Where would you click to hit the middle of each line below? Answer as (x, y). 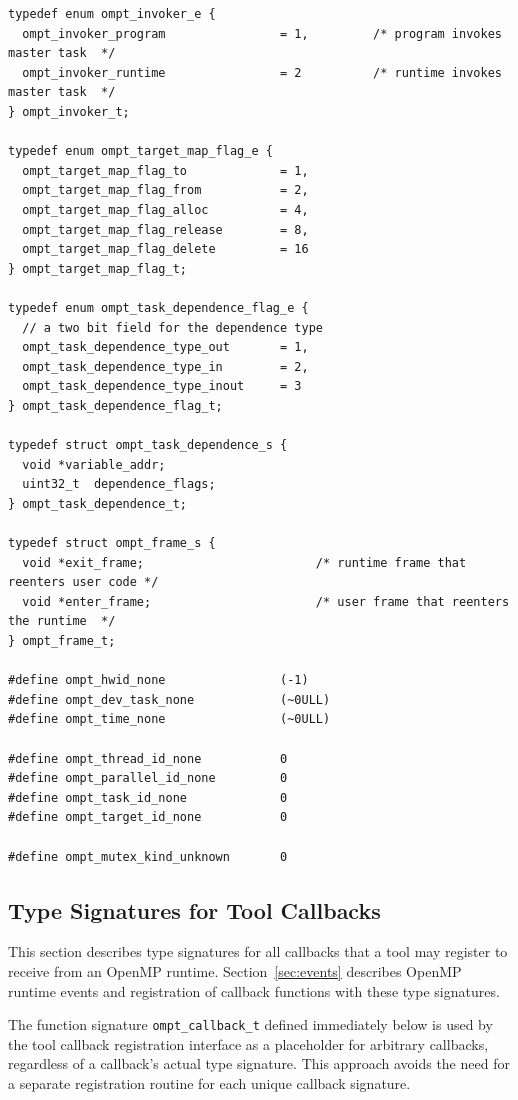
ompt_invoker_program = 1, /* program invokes (262, 33)
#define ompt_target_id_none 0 (148, 817)
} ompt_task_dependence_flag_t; (115, 405)
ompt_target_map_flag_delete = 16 (165, 249)
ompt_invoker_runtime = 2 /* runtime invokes (262, 72)
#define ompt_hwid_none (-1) (158, 680)
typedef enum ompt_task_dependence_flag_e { (158, 307)
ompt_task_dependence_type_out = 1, (165, 347)
